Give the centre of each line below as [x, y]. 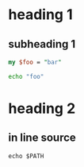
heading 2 [42, 108]
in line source [42, 138]
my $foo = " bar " [35, 62]
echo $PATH [26, 156]
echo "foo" [26, 76]
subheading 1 [42, 44]
